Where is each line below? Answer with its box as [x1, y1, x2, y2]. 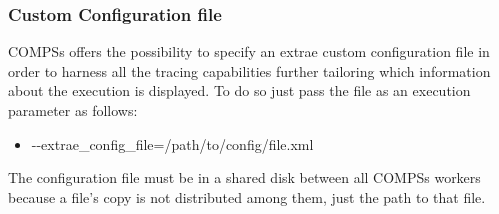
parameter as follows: [8, 100, 138, 120]
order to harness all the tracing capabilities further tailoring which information [8, 60, 491, 81]
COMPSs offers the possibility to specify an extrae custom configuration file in [8, 41, 490, 62]
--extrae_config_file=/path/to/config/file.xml [31, 133, 314, 154]
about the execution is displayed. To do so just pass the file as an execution [8, 80, 471, 101]
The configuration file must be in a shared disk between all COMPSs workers [8, 167, 481, 188]
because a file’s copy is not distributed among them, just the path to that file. [8, 186, 486, 207]
